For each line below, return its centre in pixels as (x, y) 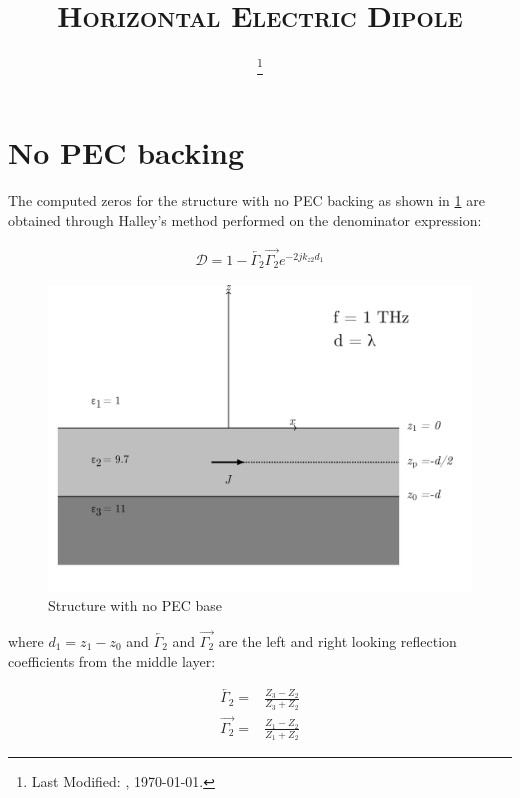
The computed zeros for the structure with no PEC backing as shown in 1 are (246, 200)
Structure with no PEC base (135, 605)
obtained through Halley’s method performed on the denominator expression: (245, 219)
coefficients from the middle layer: (112, 660)
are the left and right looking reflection (337, 641)
